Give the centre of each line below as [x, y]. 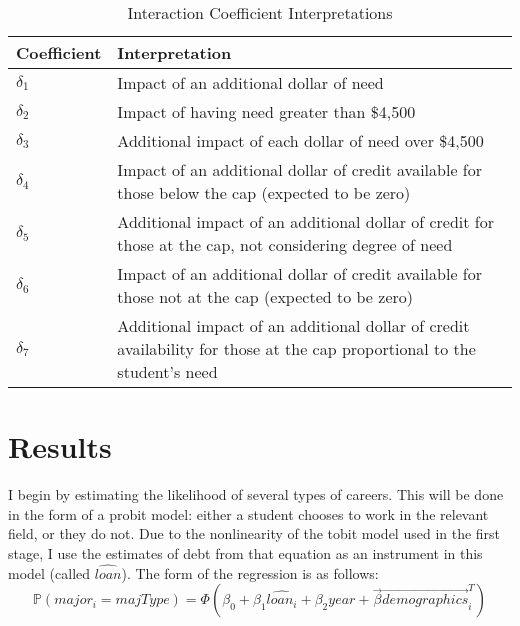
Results [60, 446]
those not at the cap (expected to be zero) [265, 296]
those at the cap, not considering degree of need [285, 244]
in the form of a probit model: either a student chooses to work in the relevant [248, 513]
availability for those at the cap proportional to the [296, 348]
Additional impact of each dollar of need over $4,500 [300, 140]
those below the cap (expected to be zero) [264, 192]
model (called [49, 572]
